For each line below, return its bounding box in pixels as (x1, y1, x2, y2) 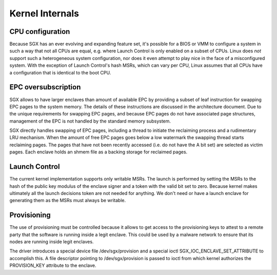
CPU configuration (9, 27, 70, 36)
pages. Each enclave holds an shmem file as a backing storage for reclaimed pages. (9, 149, 188, 155)
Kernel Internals (9, 8, 80, 19)
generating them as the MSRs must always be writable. (9, 198, 126, 204)
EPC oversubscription (9, 83, 81, 92)
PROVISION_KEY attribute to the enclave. (9, 262, 96, 269)
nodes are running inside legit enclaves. (9, 239, 94, 245)
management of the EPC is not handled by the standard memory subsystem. (9, 118, 171, 124)
